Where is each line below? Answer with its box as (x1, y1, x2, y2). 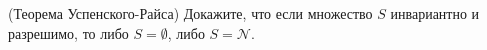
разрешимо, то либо (8, 22, 129, 43)
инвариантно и (390, 3, 480, 23)
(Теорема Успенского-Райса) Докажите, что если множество (8, 3, 373, 23)
